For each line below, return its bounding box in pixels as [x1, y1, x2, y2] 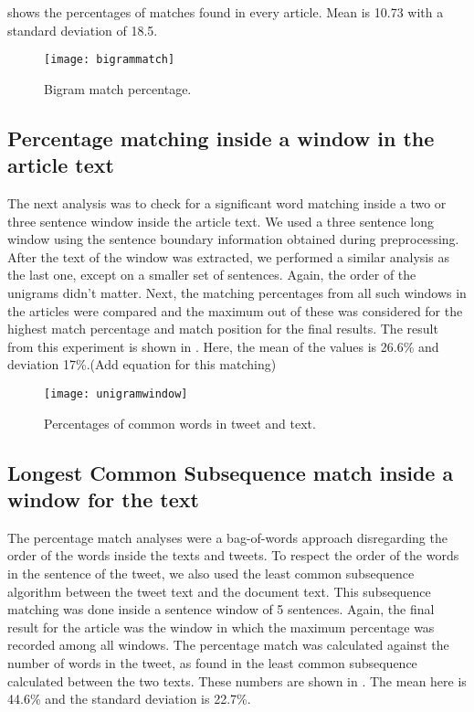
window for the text [7, 485, 199, 513]
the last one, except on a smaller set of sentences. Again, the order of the [7, 265, 416, 284]
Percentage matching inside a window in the [7, 123, 435, 152]
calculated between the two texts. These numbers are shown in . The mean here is [7, 671, 467, 690]
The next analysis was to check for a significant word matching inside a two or [7, 194, 447, 213]
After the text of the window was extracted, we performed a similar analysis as [7, 247, 449, 266]
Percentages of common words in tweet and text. [44, 413, 316, 432]
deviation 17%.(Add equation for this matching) [7, 355, 277, 374]
